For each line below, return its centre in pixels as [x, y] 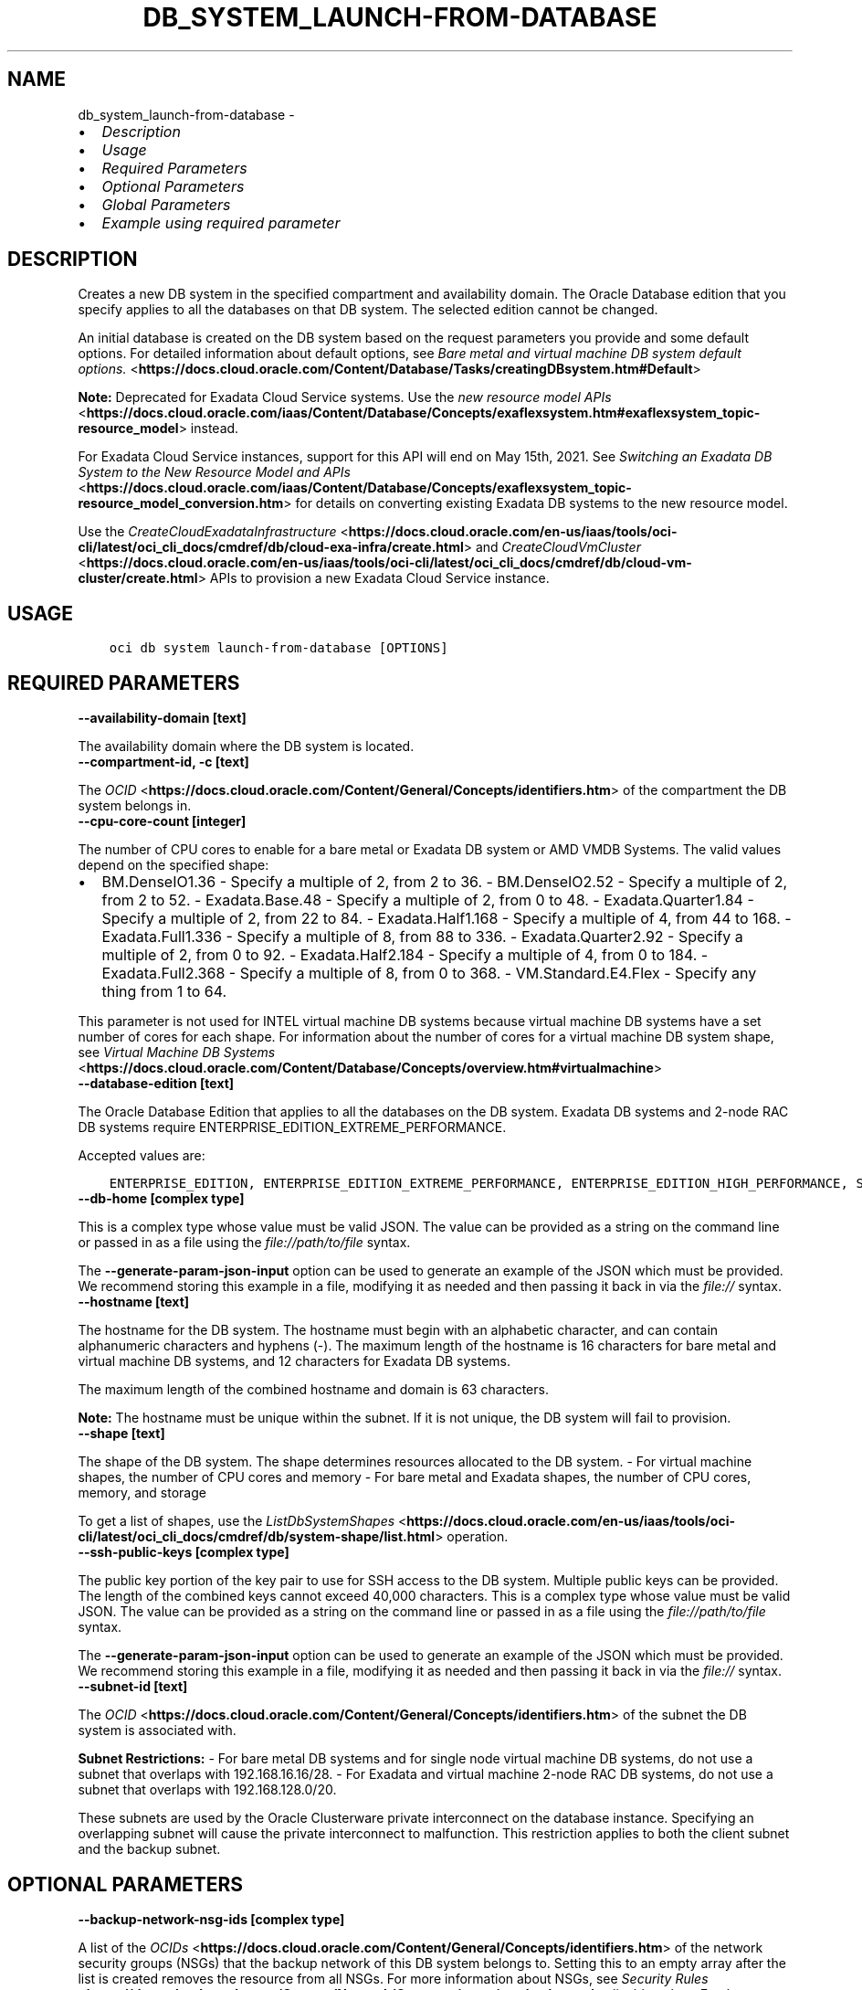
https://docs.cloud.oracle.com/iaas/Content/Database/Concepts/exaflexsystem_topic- [359, 488]
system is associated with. [157, 1731]
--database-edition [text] [156, 1084]
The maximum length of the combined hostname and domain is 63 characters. [313, 1390]
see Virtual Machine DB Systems [177, 1053]
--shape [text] [121, 1434]
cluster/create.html [138, 578]
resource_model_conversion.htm [181, 503]
